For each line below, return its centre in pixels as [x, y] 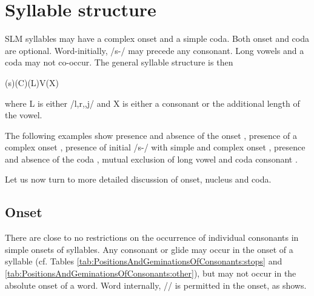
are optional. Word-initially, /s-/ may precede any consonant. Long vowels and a [155, 50]
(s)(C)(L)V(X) [32, 82]
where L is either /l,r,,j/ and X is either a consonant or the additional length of [152, 103]
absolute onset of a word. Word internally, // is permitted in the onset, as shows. [156, 285]
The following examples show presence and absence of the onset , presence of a [151, 135]
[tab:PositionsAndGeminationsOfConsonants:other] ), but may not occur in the [151, 273]
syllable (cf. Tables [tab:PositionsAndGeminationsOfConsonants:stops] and [144, 261]
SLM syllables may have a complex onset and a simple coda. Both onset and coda [157, 39]
